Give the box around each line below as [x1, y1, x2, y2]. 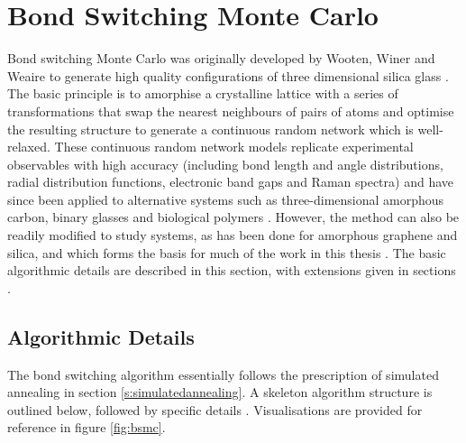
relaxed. [7, 137, 50, 156]
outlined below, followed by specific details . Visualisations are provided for [7, 400, 423, 419]
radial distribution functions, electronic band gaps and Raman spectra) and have [7, 172, 453, 191]
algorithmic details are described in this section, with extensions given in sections [7, 261, 456, 280]
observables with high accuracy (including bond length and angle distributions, [7, 154, 443, 173]
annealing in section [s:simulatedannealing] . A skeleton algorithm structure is [7, 383, 433, 401]
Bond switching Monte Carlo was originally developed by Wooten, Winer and [7, 49, 435, 68]
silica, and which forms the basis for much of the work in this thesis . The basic [7, 243, 446, 262]
